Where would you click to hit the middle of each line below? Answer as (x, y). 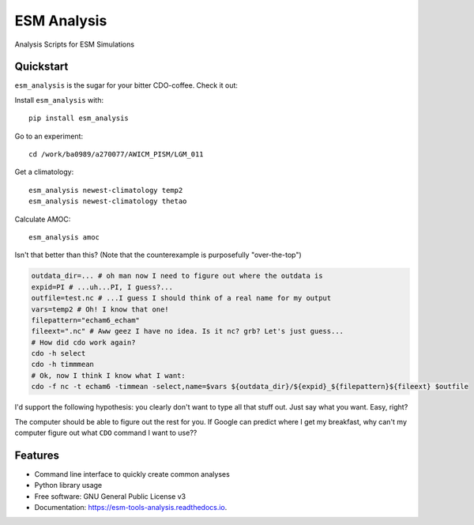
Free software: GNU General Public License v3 (110, 496)
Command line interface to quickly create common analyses (132, 474)
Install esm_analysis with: (59, 100)
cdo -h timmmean (63, 364)
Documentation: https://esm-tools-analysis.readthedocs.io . (131, 508)
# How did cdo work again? (83, 342)
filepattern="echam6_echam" (85, 320)
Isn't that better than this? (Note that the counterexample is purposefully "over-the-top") (158, 255)
